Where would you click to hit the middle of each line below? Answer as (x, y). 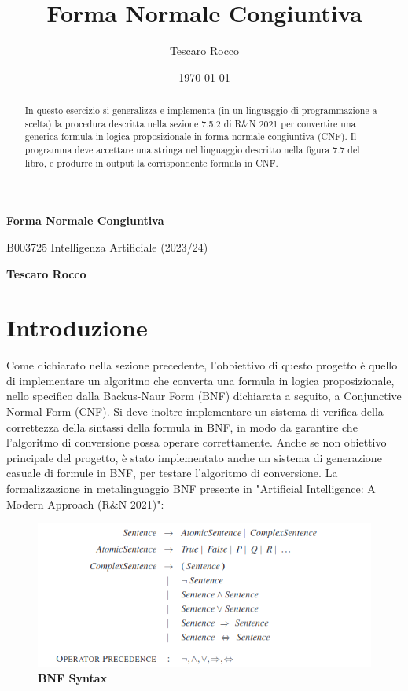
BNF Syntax (73, 678)
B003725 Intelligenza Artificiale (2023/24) (107, 246)
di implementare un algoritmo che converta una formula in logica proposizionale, (200, 380)
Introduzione (77, 327)
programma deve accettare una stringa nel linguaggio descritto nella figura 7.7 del (192, 150)
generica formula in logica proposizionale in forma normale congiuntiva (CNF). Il (191, 136)
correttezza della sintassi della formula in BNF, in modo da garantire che (182, 426)
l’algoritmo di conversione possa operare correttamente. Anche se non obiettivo (197, 442)
